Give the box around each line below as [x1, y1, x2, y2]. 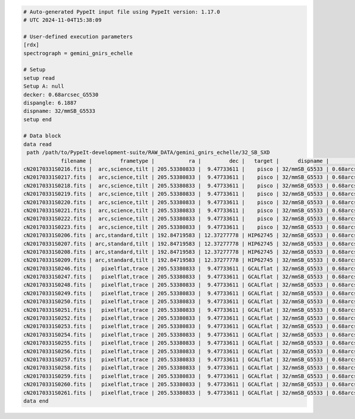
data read [23, 141, 52, 147]
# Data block [23, 133, 62, 139]
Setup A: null [23, 83, 64, 90]
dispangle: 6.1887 [23, 99, 77, 106]
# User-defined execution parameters [23, 33, 133, 40]
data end [23, 397, 49, 404]
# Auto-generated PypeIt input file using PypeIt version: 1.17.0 [23, 8, 220, 15]
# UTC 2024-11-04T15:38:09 [23, 17, 102, 23]
